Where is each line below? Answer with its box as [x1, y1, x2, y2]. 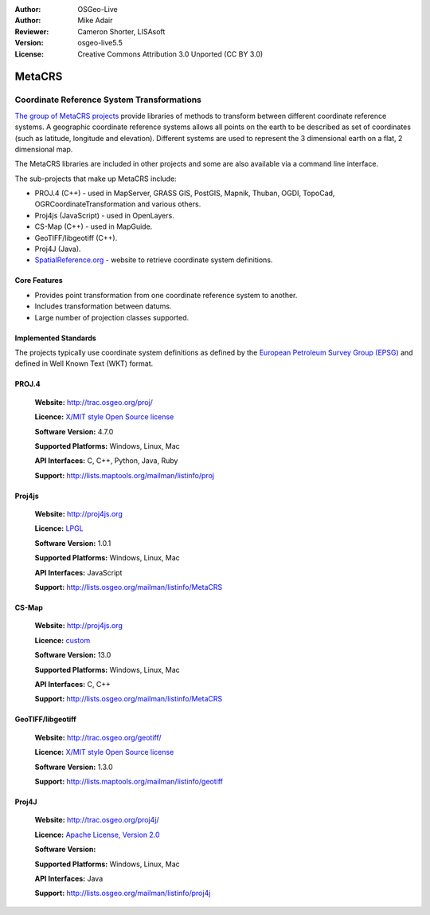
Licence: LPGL [34, 524, 84, 533]
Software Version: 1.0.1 [34, 538, 111, 548]
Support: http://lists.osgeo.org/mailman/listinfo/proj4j [34, 889, 211, 898]
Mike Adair [77, 16, 113, 26]
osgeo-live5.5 [77, 38, 123, 48]
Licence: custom [34, 635, 91, 645]
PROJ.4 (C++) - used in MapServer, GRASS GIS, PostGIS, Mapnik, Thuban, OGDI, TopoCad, [34, 188, 335, 198]
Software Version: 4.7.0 [34, 426, 114, 436]
